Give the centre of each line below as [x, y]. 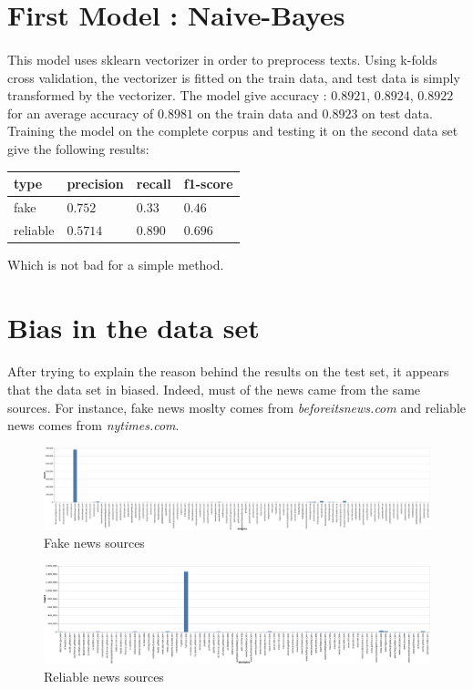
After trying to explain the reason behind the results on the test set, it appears [228, 371]
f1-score [208, 184]
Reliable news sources [104, 676]
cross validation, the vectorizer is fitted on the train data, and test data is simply [234, 77]
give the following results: [78, 148]
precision [95, 184]
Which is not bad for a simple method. [116, 264]
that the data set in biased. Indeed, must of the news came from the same [214, 389]
